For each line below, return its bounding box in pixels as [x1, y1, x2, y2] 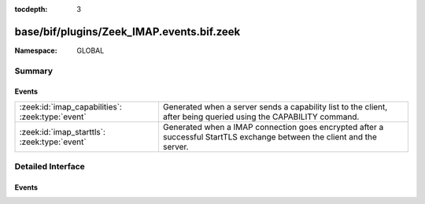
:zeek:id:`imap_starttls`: [19, 126, 105, 137]
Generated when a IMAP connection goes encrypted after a [162, 121, 384, 132]
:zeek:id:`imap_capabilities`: [19, 101, 122, 112]
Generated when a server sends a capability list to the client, [162, 101, 388, 112]
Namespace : [14, 46, 58, 55]
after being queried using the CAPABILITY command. [162, 111, 360, 122]
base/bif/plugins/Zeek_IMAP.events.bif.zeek [14, 24, 241, 39]
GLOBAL [76, 46, 105, 55]
